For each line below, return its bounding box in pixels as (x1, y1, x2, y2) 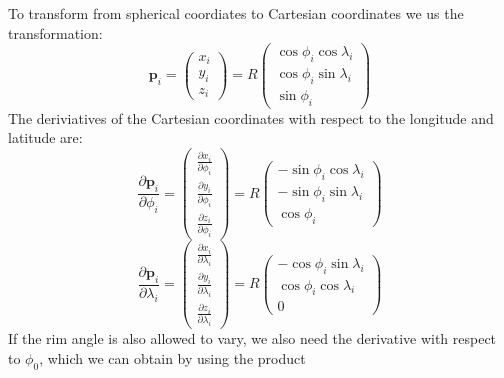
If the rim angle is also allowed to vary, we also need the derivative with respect (8, 328, 497, 349)
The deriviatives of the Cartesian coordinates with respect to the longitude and (8, 107, 494, 128)
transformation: (8, 22, 103, 43)
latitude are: (8, 127, 83, 148)
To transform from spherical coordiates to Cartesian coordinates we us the (8, 3, 464, 23)
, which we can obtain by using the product (39, 347, 306, 368)
